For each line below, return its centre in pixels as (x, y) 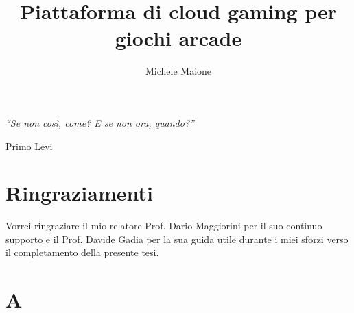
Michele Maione (178, 71)
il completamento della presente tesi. (82, 252)
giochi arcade (178, 38)
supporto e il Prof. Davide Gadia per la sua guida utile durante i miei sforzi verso (177, 239)
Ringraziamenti (79, 193)
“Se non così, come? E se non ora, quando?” (100, 122)
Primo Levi (29, 146)
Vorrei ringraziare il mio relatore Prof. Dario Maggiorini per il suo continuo (164, 226)
